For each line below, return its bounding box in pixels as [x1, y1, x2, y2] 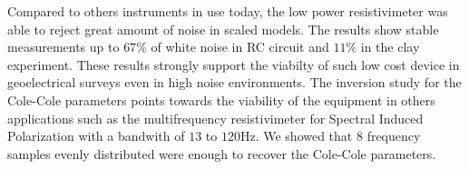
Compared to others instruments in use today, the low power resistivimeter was [7, 2, 448, 20]
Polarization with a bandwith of [7, 126, 185, 145]
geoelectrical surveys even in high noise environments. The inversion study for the [7, 73, 462, 92]
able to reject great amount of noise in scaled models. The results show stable [7, 19, 439, 38]
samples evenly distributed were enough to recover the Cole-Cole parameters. [7, 144, 436, 163]
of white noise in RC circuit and [151, 37, 329, 56]
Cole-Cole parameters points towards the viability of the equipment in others [7, 90, 435, 109]
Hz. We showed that [239, 126, 353, 145]
